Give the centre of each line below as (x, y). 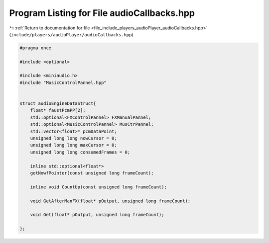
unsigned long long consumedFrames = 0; (80, 152)
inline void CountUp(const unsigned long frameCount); (98, 187)
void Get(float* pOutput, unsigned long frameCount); (97, 215)
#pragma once (36, 48)
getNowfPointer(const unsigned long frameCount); (92, 173)
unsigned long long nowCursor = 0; (73, 138)
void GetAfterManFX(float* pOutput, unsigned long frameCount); (110, 201)
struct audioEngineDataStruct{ (58, 104)
